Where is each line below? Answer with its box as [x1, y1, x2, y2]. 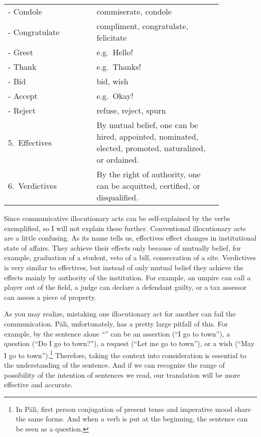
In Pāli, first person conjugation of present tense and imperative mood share [16, 403, 251, 414]
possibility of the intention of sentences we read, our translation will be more [4, 369, 240, 380]
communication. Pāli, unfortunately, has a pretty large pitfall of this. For [4, 318, 228, 329]
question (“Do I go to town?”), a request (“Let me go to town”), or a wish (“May [4, 338, 254, 349]
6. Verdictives [8, 180, 57, 191]
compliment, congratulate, [96, 20, 189, 32]
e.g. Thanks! [96, 61, 141, 72]
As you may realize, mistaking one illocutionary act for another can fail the [4, 308, 236, 319]
